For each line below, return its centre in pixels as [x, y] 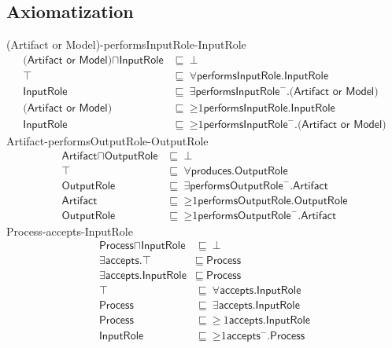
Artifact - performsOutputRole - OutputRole [107, 140]
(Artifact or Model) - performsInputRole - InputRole [126, 44]
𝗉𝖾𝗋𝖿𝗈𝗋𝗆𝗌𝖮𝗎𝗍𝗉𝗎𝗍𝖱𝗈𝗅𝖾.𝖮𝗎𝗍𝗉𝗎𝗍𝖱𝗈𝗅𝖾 [273, 201]
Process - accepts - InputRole [70, 231]
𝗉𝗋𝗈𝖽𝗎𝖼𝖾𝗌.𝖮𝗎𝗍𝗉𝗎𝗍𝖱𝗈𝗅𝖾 [239, 171]
